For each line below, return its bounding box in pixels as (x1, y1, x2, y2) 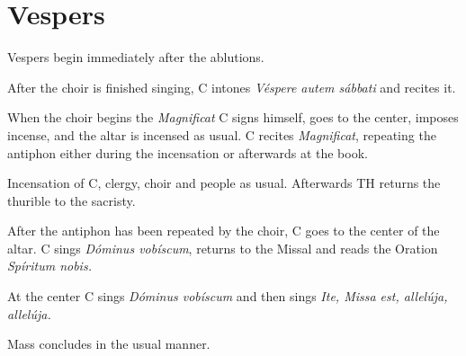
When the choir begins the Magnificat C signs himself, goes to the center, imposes (7, 108, 459, 127)
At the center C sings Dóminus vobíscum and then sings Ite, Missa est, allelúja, (7, 287, 448, 306)
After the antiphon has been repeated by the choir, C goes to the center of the (7, 221, 440, 240)
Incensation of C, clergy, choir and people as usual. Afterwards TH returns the (7, 174, 441, 192)
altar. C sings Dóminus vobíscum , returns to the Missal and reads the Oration (7, 238, 438, 257)
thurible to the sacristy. (7, 191, 136, 209)
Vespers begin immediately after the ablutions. (7, 48, 264, 67)
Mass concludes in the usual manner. (7, 334, 211, 353)
